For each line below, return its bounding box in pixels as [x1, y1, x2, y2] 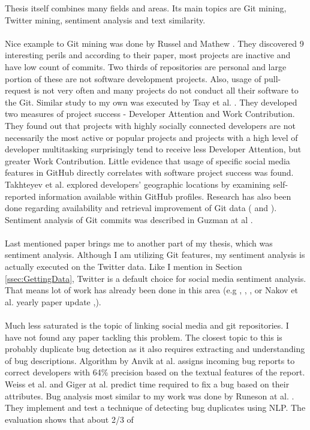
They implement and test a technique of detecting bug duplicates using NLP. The [5, 401, 306, 414]
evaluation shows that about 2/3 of [5, 413, 134, 425]
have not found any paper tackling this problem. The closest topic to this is [5, 330, 282, 343]
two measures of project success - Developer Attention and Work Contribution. [5, 107, 295, 120]
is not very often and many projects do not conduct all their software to [34, 84, 299, 97]
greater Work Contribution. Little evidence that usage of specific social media [5, 154, 290, 167]
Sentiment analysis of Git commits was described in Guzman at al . [5, 213, 253, 225]
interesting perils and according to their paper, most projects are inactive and [5, 49, 291, 61]
